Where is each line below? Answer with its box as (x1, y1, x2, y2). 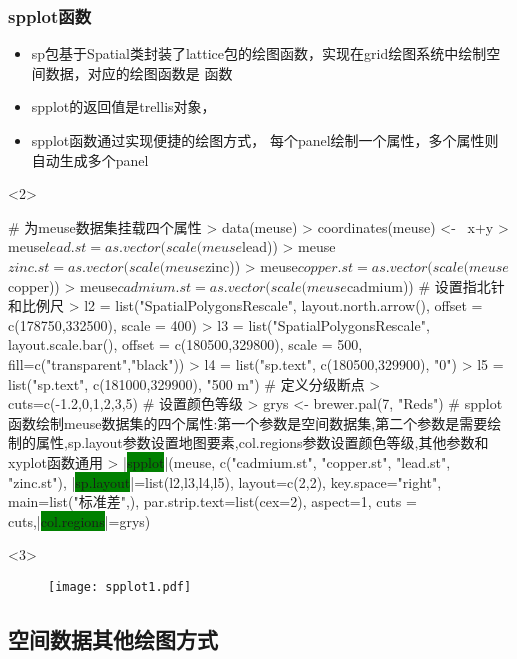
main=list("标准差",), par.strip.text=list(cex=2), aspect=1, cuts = (8, 491, 417, 512)
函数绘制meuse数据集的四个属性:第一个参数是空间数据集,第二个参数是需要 (8, 412, 488, 433)
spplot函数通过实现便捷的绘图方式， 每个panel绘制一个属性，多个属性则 (31, 130, 499, 150)
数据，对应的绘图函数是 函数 (45, 62, 233, 83)
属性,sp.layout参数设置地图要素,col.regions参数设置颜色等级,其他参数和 (35, 432, 489, 453)
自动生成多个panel (31, 149, 149, 170)
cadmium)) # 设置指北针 (346, 275, 505, 296)
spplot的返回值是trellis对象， (31, 96, 216, 117)
